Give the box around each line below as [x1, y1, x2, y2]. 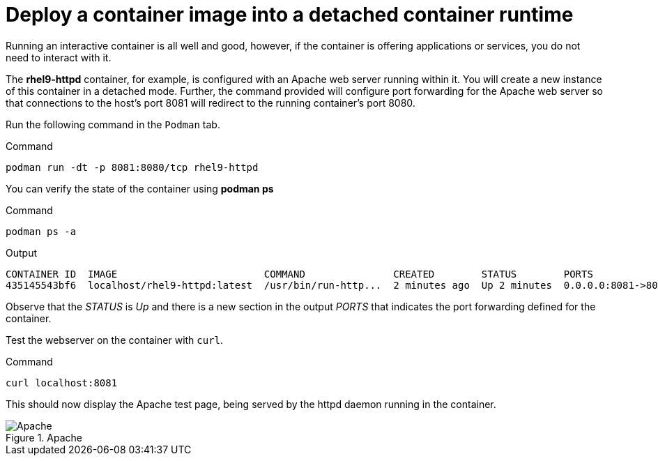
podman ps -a [6, 225, 77, 237]
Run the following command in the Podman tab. [6, 118, 220, 130]
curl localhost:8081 [6, 377, 118, 388]
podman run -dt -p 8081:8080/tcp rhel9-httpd [6, 161, 259, 173]
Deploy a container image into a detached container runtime [6, 3, 574, 27]
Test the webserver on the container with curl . [6, 333, 224, 346]
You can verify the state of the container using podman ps [6, 182, 274, 195]
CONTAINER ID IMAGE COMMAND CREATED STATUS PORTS [6, 268, 593, 280]
